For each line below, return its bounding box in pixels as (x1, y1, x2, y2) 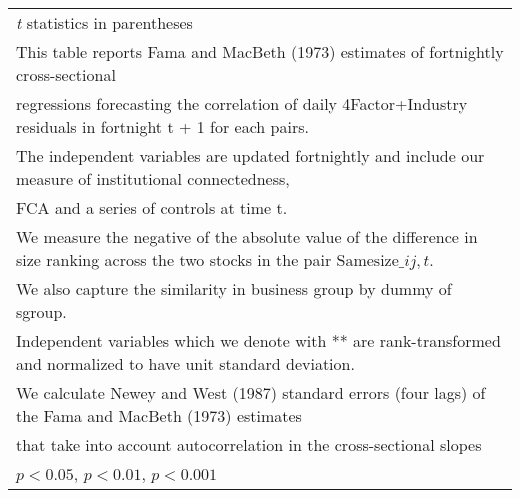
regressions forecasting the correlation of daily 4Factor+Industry (16, 92, 468, 115)
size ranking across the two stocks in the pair (16, 248, 332, 271)
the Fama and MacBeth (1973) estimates (16, 404, 302, 427)
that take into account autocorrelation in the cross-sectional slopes (16, 433, 482, 456)
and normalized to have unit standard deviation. (16, 352, 355, 375)
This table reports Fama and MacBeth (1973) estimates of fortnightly (16, 40, 504, 63)
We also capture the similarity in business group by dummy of (16, 277, 452, 300)
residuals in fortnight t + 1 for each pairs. (16, 115, 309, 138)
